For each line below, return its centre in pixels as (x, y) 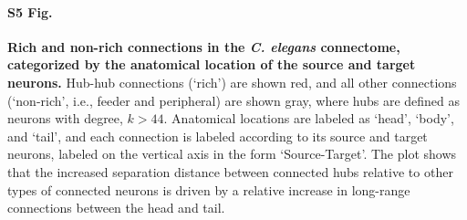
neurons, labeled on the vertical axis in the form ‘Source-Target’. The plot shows (232, 154)
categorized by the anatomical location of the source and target (212, 64)
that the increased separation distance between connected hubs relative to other (230, 171)
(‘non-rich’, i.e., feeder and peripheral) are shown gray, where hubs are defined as (234, 100)
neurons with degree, (65, 118)
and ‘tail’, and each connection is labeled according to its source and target (218, 136)
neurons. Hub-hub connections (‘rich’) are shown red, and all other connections (232, 82)
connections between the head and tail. (116, 208)
